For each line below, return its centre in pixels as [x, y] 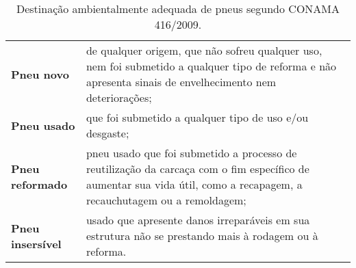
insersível [36, 243]
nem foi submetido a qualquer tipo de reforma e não [211, 66]
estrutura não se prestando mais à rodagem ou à [202, 236]
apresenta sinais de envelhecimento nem [181, 82]
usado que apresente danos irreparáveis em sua [198, 220]
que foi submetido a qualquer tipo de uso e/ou [197, 117]
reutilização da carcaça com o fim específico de [198, 169]
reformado [39, 184]
